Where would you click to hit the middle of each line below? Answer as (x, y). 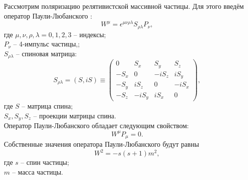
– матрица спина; (47, 106)
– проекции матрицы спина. (75, 115)
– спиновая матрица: (46, 53)
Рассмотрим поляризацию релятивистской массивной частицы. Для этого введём (124, 6)
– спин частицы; (45, 162)
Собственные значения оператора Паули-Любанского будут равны (101, 144)
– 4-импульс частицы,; (46, 44)
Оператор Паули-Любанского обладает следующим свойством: (97, 125)
